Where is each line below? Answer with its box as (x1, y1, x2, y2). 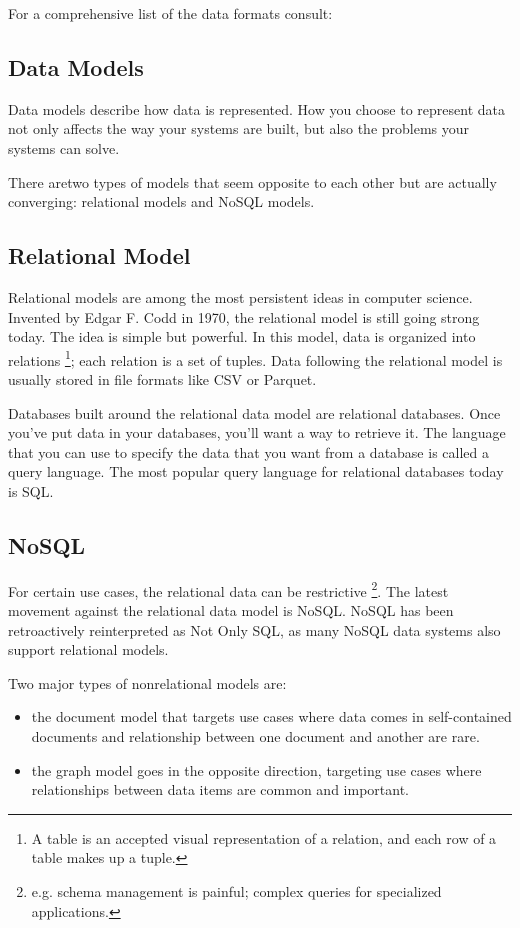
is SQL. (8, 480, 54, 501)
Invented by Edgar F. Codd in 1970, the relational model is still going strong (8, 306, 480, 327)
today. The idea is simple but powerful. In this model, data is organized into (8, 326, 476, 347)
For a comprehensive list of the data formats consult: (8, 3, 333, 23)
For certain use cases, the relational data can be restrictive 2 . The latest (8, 577, 449, 601)
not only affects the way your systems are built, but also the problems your (8, 118, 470, 139)
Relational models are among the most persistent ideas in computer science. (8, 286, 473, 307)
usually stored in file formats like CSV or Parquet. (8, 369, 317, 389)
